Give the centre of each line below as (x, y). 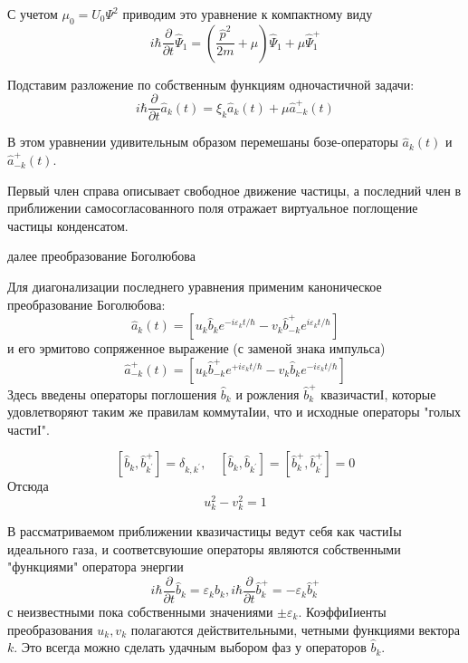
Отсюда (28, 486)
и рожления (267, 394)
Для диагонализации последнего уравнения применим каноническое (195, 287)
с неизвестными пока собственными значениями (140, 611)
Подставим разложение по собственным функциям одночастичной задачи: (211, 84)
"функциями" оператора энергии (96, 567)
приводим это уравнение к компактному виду (248, 14)
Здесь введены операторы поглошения (112, 394)
